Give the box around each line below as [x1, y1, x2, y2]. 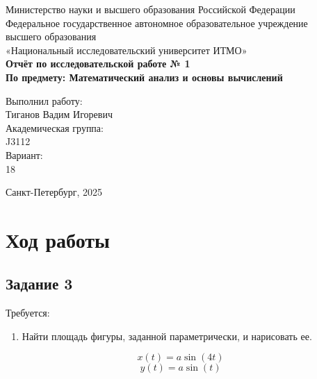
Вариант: [6, 147, 43, 162]
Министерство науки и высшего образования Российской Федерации [6, 2, 295, 16]
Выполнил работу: [6, 93, 83, 108]
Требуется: [6, 305, 50, 320]
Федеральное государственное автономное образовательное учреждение [6, 15, 308, 30]
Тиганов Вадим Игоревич [6, 107, 113, 121]
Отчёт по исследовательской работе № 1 [6, 56, 190, 71]
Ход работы [6, 225, 110, 253]
